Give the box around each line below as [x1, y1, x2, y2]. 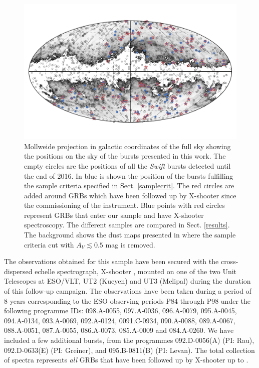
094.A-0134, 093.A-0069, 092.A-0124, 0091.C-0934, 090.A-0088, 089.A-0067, [4, 315, 235, 325]
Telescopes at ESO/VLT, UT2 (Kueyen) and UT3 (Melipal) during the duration [4, 276, 251, 286]
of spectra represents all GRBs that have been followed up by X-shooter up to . [4, 354, 248, 365]
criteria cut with [24, 239, 74, 250]
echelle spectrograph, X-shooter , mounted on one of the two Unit [35, 266, 237, 276]
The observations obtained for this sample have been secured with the [4, 256, 219, 267]
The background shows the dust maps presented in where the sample [24, 229, 236, 240]
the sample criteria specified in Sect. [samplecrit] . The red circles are [24, 180, 234, 191]
